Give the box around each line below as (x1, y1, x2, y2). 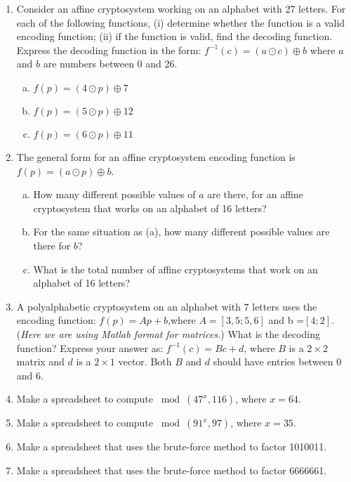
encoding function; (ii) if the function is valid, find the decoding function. (16, 29, 333, 44)
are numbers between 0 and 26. (43, 56, 178, 71)
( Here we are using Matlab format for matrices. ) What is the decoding (16, 326, 320, 341)
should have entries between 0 (213, 354, 342, 369)
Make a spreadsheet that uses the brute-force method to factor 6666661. (16, 462, 327, 477)
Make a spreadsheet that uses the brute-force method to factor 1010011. (16, 439, 327, 454)
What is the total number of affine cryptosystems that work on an (33, 261, 318, 276)
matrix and (16, 354, 65, 369)
